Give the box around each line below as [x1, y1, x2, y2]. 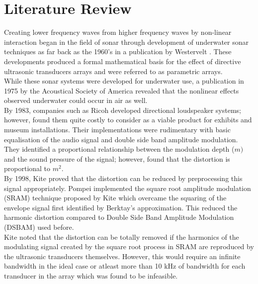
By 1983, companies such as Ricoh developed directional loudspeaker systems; [4, 104, 241, 115]
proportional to [4, 163, 51, 174]
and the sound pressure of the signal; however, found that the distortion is [4, 153, 230, 164]
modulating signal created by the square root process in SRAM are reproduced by [4, 241, 254, 252]
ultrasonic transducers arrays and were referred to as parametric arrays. [4, 66, 223, 76]
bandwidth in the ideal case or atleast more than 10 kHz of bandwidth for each [4, 261, 246, 271]
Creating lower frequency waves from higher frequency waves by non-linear [4, 27, 232, 37]
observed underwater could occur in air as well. [4, 95, 148, 105]
